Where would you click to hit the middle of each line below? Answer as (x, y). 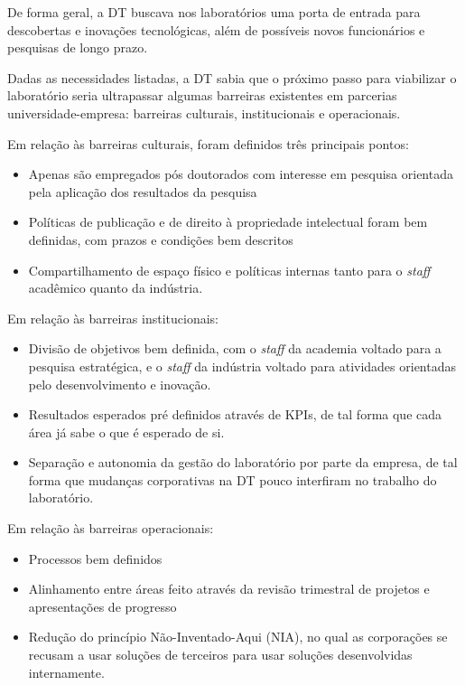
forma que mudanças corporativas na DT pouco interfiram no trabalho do (232, 479)
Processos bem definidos (95, 558)
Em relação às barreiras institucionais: (113, 318)
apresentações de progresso (102, 606)
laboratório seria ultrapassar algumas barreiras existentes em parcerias (202, 95)
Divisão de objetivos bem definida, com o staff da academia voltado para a (235, 348)
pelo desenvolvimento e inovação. (120, 384)
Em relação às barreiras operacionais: (111, 528)
